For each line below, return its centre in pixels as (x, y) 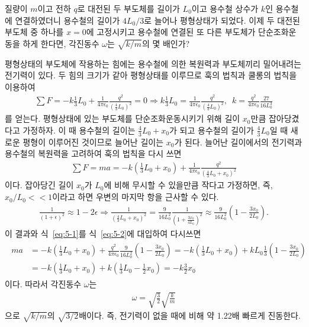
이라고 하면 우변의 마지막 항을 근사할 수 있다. (136, 197)
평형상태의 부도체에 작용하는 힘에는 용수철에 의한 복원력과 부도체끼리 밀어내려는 (153, 63)
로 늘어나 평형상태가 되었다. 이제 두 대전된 (222, 20)
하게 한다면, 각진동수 (61, 43)
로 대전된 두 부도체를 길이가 (128, 8)
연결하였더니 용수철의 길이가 (67, 20)
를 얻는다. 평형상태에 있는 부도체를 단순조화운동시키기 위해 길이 (123, 118)
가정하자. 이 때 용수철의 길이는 (79, 130)
